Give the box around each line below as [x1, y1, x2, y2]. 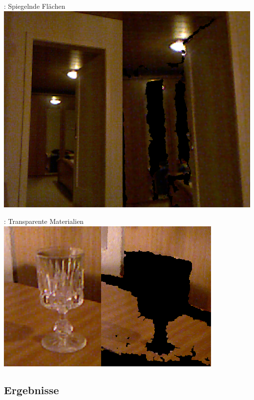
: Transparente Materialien [4, 216, 84, 226]
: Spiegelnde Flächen [4, 1, 65, 11]
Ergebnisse [4, 382, 59, 397]
